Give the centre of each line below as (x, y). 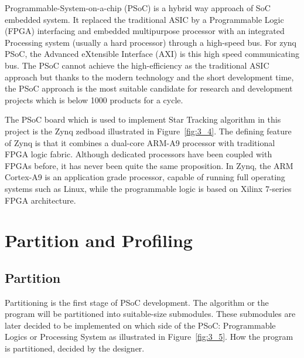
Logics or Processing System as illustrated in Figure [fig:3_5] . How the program (149, 337)
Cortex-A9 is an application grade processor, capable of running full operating (145, 177)
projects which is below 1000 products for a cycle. (94, 99)
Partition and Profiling (99, 240)
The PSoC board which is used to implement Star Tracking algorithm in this (143, 119)
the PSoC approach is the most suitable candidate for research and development (149, 88)
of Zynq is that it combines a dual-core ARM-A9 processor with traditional (140, 142)
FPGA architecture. (40, 200)
